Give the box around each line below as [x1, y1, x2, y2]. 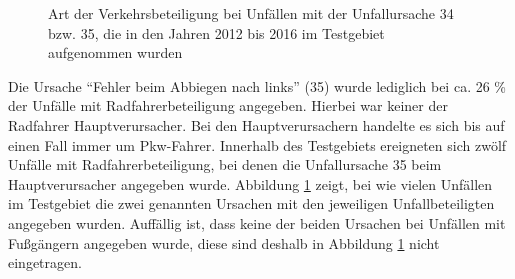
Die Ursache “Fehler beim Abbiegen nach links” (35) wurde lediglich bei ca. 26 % [8, 75, 507, 96]
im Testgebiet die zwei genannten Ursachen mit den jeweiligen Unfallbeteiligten [8, 193, 495, 214]
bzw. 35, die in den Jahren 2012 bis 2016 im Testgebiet [48, 22, 385, 43]
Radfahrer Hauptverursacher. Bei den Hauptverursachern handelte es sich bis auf [8, 114, 505, 135]
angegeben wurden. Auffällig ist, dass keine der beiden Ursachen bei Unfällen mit [8, 212, 506, 233]
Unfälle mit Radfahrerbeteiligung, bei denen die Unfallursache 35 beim [8, 154, 442, 175]
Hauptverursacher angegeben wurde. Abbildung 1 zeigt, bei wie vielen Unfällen [8, 173, 493, 194]
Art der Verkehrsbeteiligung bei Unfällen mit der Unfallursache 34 [48, 3, 454, 23]
